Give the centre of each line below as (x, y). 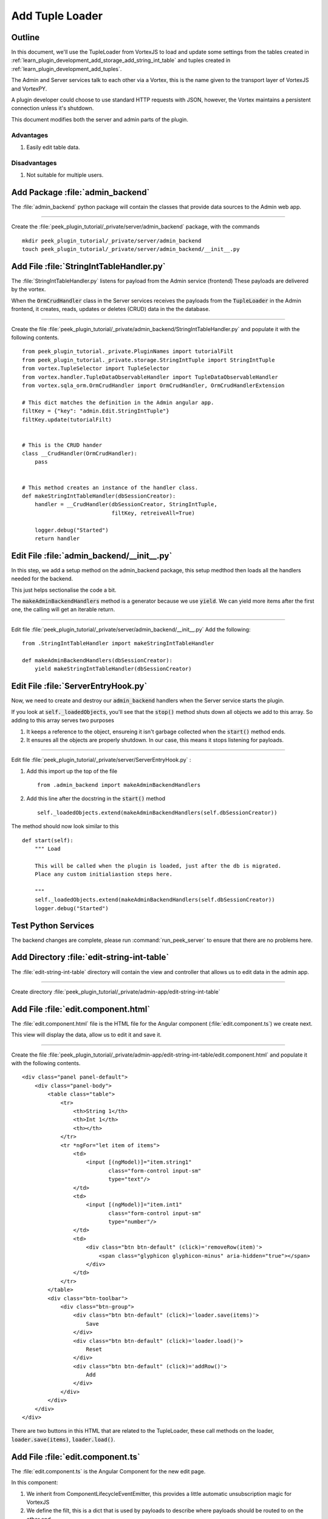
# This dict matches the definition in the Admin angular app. (118, 402)
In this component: (35, 1483)
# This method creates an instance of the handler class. (110, 487)
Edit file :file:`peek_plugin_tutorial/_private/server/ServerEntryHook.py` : (101, 760)
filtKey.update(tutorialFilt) (67, 420)
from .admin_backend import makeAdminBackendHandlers (119, 785)
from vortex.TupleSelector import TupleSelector (96, 369)
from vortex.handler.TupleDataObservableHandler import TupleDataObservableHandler (150, 377)
